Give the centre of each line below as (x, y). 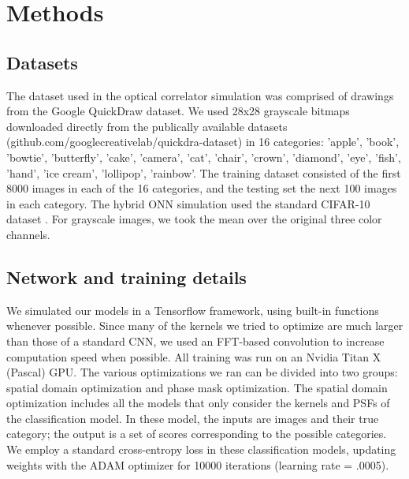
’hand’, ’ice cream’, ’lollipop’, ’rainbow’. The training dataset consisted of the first (204, 172)
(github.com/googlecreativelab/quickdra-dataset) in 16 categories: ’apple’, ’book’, (203, 142)
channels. (28, 234)
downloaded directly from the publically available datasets (147, 126)
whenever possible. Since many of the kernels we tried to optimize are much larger (205, 326)
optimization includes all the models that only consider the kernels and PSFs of (198, 403)
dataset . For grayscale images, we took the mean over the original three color (194, 219)
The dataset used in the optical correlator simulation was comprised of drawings (200, 95)
